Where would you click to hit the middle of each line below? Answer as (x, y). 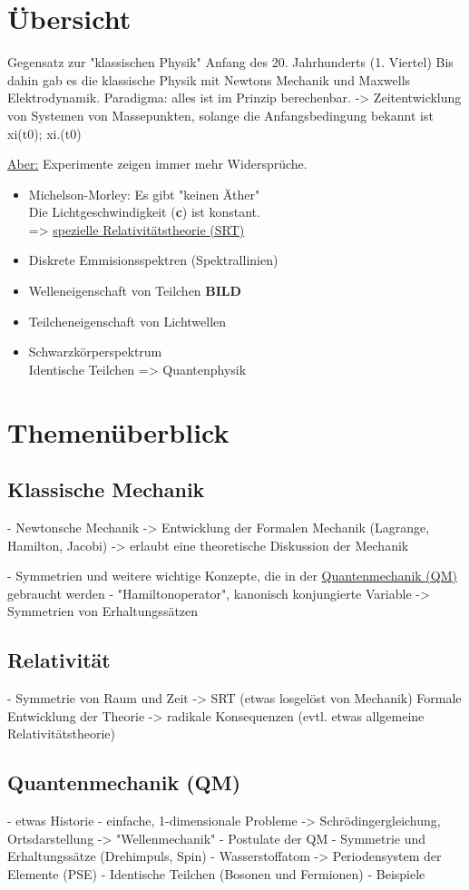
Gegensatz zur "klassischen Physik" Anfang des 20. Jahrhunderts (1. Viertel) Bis (230, 62)
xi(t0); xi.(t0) (44, 133)
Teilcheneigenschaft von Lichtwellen (127, 321)
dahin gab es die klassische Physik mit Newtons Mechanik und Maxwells (209, 79)
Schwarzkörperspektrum (95, 352)
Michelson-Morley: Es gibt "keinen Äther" (144, 194)
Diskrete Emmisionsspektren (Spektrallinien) (153, 260)
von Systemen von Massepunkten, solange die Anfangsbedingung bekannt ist (220, 115)
